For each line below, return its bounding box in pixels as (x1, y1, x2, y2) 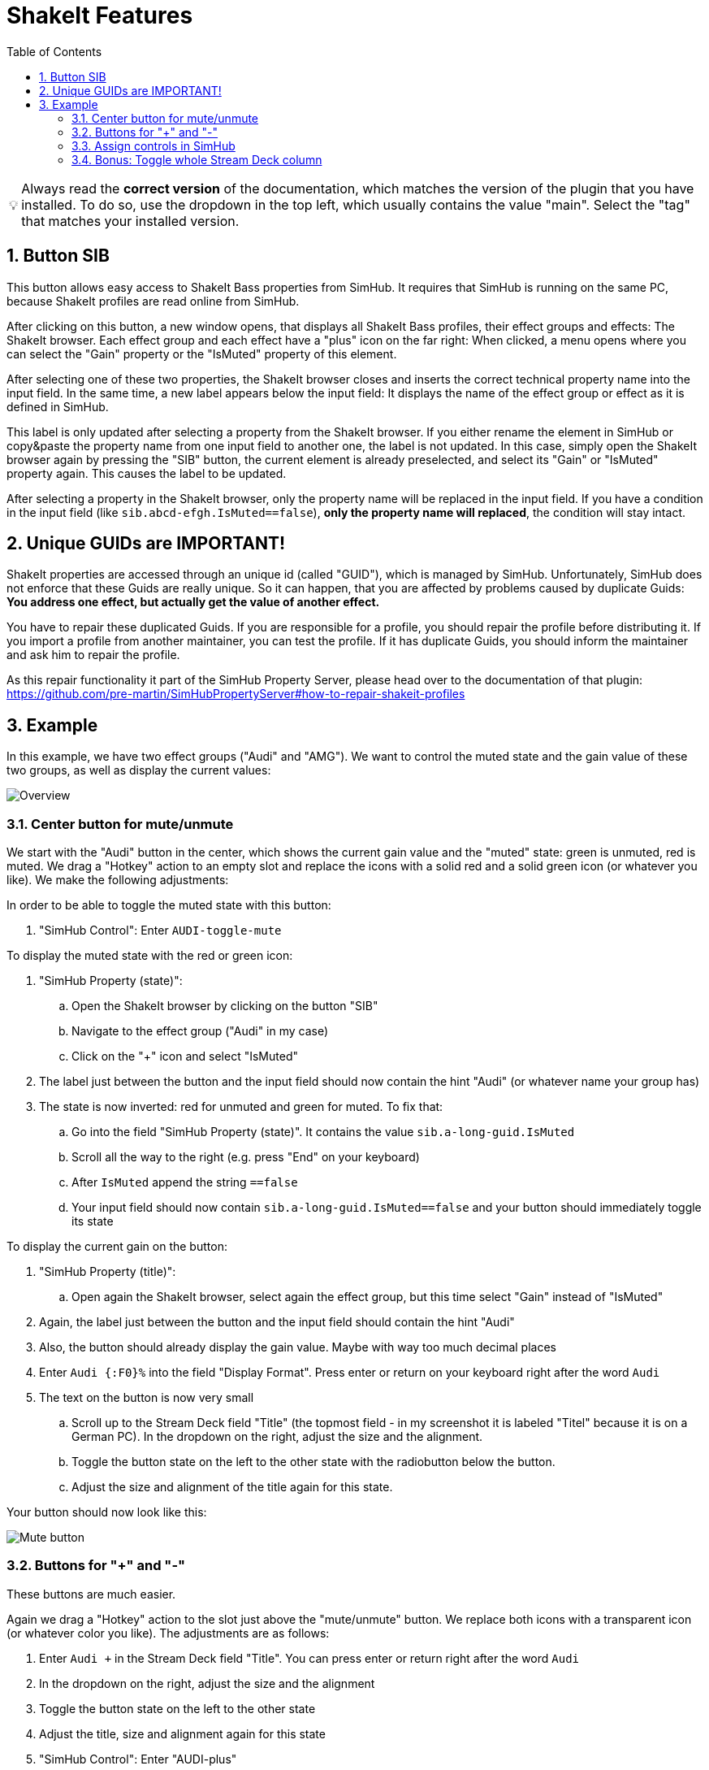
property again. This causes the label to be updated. (6, 466, 287, 480)
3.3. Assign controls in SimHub (71, 138, 236, 153)
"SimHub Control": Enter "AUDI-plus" (39, 1751, 237, 1766)
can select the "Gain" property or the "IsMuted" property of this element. (6, 346, 397, 361)
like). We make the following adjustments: (6, 873, 229, 887)
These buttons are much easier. (6, 1586, 176, 1601)
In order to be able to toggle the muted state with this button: (6, 898, 331, 913)
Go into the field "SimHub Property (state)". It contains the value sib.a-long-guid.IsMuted (71, 1125, 575, 1139)
